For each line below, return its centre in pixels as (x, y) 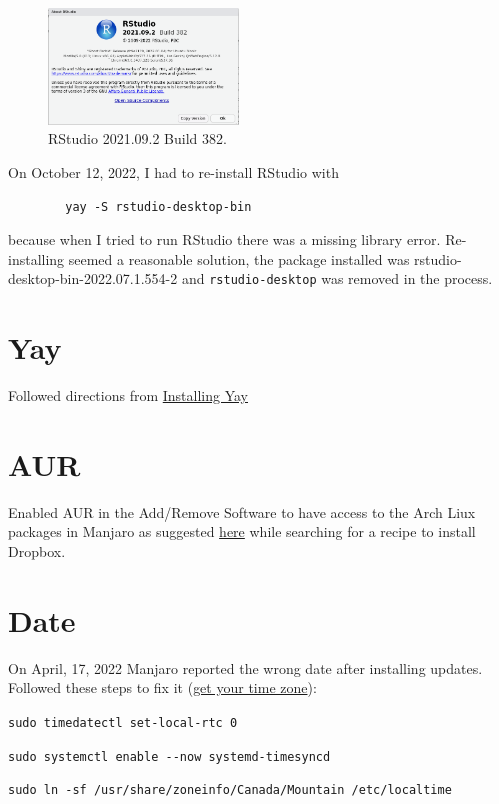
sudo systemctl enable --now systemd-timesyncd (169, 756)
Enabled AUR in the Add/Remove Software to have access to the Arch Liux (242, 511)
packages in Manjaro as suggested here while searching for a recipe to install (242, 531)
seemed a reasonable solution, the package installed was (239, 258)
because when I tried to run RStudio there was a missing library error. (224, 239)
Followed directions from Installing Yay (128, 395)
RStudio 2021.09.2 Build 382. (137, 138)
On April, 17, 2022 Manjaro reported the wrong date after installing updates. (245, 667)
